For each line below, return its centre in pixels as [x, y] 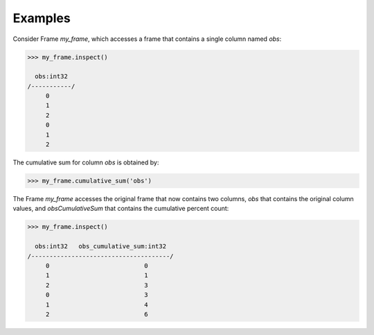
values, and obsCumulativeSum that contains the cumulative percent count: [121, 209]
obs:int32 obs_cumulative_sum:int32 [100, 247]
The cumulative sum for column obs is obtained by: [86, 162]
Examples [42, 18]
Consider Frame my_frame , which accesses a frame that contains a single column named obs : [147, 39]
